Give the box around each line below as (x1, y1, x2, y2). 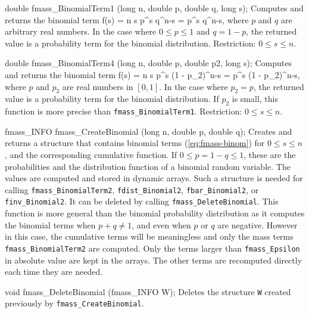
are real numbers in (62, 80, 133, 92)
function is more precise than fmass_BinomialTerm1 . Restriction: (5, 105, 242, 117)
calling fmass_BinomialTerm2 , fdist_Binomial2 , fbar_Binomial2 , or (5, 183, 259, 196)
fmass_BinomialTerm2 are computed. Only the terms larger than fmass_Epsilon (5, 241, 300, 254)
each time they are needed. (5, 265, 103, 278)
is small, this (232, 92, 278, 105)
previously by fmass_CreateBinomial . (5, 297, 144, 309)
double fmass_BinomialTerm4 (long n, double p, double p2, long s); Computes (5, 57, 292, 69)
